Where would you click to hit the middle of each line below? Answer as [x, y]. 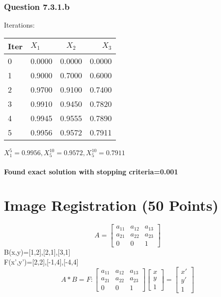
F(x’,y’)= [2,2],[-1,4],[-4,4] [41, 261]
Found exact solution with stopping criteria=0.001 [91, 171]
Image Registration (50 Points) [111, 205]
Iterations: [19, 25]
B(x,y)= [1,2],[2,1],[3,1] [37, 252]
